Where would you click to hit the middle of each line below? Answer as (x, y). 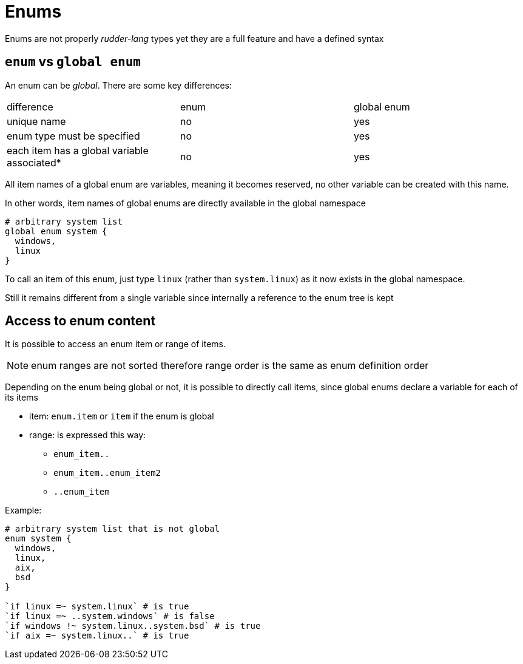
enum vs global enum (73, 62)
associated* (34, 162)
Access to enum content (80, 321)
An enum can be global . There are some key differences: (119, 85)
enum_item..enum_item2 (107, 473)
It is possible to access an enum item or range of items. (115, 344)
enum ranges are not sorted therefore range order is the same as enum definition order (230, 366)
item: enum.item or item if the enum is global (122, 416)
